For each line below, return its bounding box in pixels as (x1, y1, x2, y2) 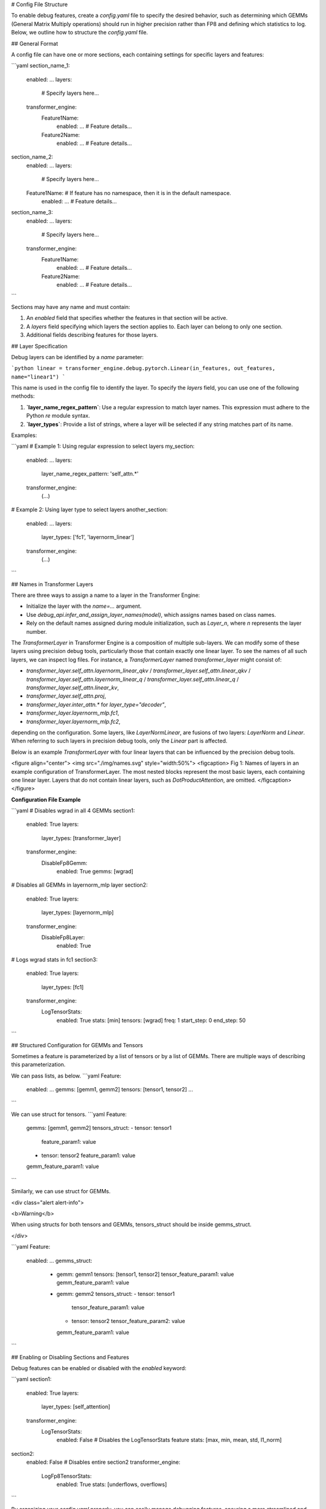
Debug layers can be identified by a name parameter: (11, 353, 144, 360)
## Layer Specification (11, 342, 68, 349)
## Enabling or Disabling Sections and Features (11, 1353, 129, 1361)
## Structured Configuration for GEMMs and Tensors (11, 1041, 143, 1048)
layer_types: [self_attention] (41, 1403, 110, 1411)
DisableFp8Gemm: (41, 859, 88, 866)
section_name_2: (11, 153, 54, 161)
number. (26, 628, 47, 635)
